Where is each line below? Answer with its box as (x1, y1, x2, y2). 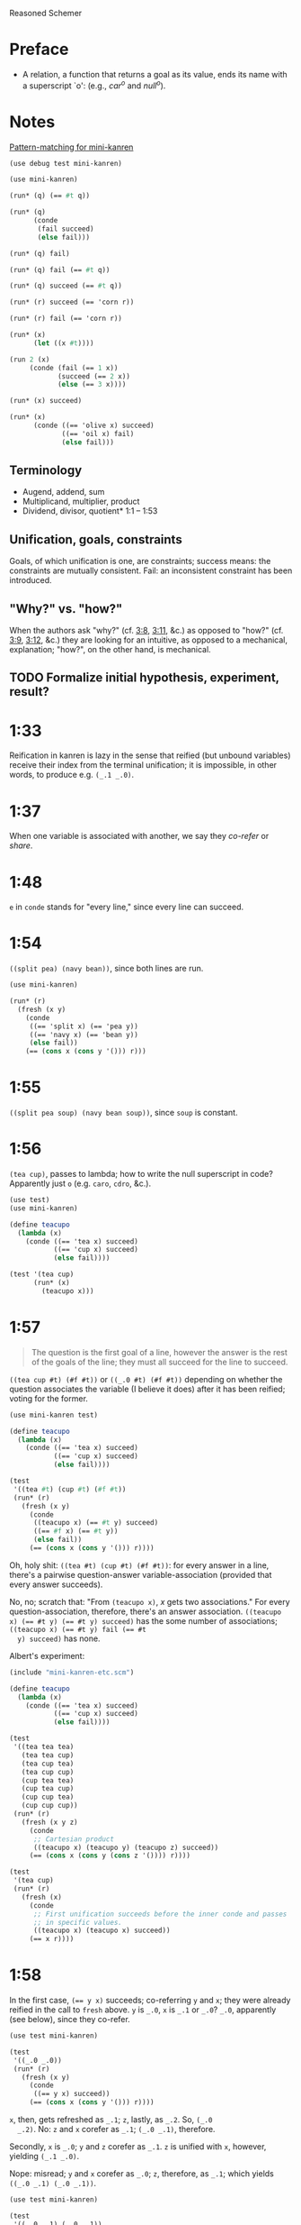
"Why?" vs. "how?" (9, 601, 123, 616)
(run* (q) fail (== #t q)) (9, 265, 111, 274)
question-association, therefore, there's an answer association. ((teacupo (9, 1606, 281, 1617)
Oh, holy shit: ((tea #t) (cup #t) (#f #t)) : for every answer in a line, (9, 1559, 270, 1571)
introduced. (9, 575, 52, 586)
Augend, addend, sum (22, 487, 105, 497)
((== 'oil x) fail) (61, 429, 135, 438)
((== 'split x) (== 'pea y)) (29, 1022, 139, 1031)
